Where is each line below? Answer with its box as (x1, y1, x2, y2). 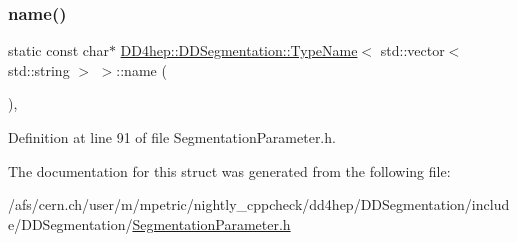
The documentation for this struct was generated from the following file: (8, 160, 451, 181)
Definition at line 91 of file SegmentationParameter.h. (8, 127, 336, 147)
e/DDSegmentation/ (8, 213, 133, 234)
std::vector (380, 40, 445, 61)
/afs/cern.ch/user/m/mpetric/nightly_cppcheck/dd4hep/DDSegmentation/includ (8, 194, 510, 215)
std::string (8, 59, 70, 80)
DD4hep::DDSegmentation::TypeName (120, 40, 358, 61)
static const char (8, 40, 109, 61)
